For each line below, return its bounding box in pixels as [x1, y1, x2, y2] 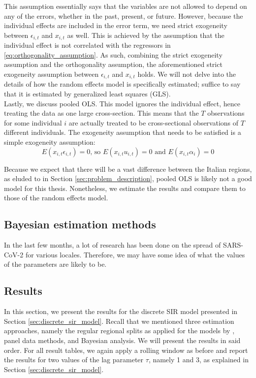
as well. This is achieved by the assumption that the [67, 30, 224, 40]
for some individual [4, 117, 62, 127]
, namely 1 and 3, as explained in [148, 354, 249, 365]
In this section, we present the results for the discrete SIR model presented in [4, 306, 238, 316]
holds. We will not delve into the [137, 69, 236, 79]
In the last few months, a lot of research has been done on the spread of [4, 240, 221, 250]
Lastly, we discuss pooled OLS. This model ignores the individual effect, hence [4, 98, 240, 108]
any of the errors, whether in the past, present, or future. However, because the [4, 10, 243, 21]
